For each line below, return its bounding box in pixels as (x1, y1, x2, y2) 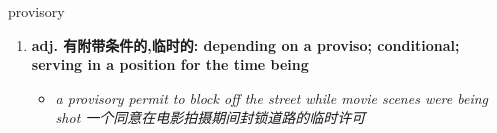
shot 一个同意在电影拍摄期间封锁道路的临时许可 (55, 107, 366, 128)
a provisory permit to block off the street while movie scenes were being (55, 87, 489, 108)
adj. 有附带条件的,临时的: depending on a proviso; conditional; (31, 34, 460, 55)
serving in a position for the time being (31, 54, 309, 75)
